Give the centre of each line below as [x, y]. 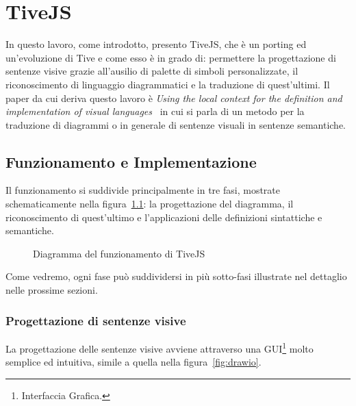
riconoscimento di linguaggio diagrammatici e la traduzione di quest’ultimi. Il [168, 84]
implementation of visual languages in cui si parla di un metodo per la [155, 111]
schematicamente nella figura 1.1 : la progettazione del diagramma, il [150, 204]
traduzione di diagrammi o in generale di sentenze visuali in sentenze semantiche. [176, 124]
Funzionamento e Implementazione [131, 161]
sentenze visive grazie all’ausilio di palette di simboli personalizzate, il [152, 71]
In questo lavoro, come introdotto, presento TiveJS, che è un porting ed [156, 44]
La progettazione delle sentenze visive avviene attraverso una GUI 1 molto [160, 347]
